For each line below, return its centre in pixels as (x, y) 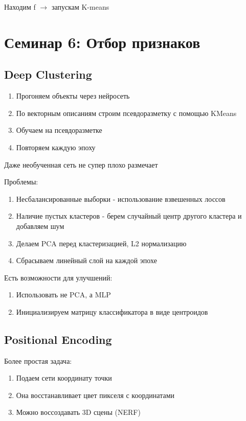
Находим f (20, 7)
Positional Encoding (58, 339)
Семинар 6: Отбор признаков (102, 42)
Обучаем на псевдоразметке (59, 130)
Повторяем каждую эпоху (56, 147)
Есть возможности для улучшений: (58, 277)
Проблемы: (21, 182)
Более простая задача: (38, 360)
